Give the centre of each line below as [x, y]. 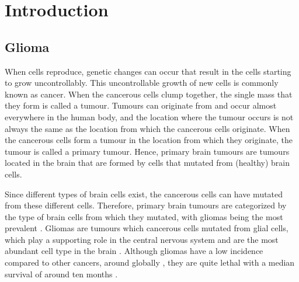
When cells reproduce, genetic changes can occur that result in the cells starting [148, 71]
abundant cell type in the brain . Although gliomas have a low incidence [134, 251]
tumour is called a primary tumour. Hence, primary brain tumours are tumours [147, 151]
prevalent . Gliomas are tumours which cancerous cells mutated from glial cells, [147, 228]
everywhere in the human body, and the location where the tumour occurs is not [149, 116]
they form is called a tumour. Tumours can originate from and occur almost [141, 105]
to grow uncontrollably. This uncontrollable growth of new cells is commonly [142, 83]
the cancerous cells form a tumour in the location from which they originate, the [149, 140]
